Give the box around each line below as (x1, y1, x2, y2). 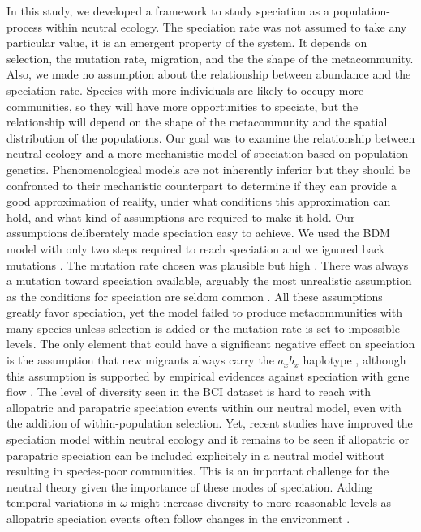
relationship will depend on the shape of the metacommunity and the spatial (6, 113, 388, 130)
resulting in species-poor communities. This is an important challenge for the (6, 462, 389, 479)
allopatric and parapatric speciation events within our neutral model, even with (6, 398, 402, 415)
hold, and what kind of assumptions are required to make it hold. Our (6, 208, 355, 225)
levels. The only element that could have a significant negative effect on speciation (6, 335, 415, 352)
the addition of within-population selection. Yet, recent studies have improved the (6, 415, 413, 432)
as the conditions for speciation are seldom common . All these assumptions (6, 287, 383, 304)
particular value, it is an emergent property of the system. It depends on (6, 34, 367, 51)
